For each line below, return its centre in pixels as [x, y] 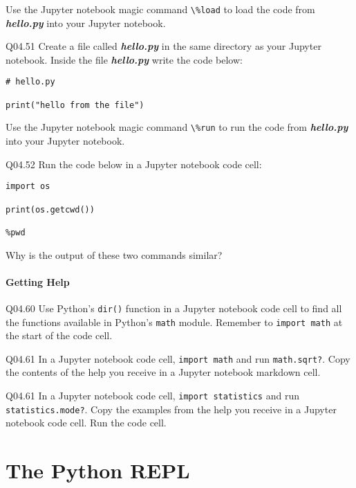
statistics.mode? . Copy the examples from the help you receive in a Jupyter [171, 409]
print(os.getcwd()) [50, 209]
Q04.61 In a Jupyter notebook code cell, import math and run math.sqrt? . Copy [178, 358]
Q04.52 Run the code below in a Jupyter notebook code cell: [134, 164]
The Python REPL [98, 470]
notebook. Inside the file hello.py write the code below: [124, 59]
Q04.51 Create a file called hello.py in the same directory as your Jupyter [163, 46]
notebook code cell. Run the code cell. [86, 423]
